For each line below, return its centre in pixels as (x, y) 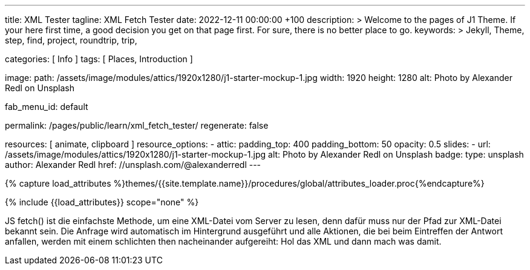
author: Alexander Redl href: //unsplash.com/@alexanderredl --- (133, 165)
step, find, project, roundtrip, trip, (71, 40)
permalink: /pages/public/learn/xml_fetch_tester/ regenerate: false (137, 125)
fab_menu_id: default (47, 107)
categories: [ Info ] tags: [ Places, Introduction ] (99, 59)
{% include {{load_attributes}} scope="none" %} (102, 202)
